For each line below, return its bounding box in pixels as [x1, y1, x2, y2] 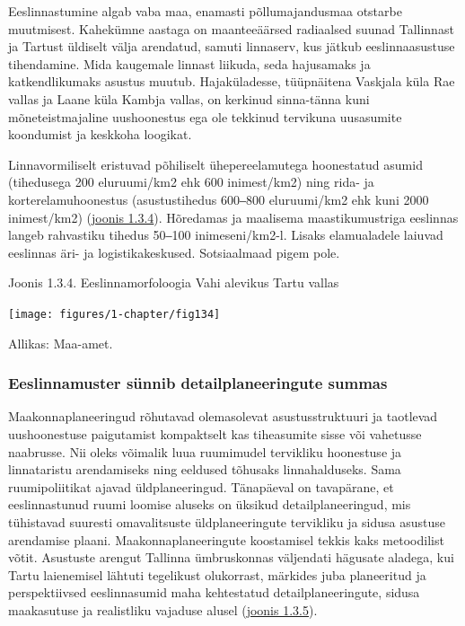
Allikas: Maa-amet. [8, 333, 113, 352]
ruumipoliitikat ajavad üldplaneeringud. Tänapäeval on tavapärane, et [8, 477, 394, 496]
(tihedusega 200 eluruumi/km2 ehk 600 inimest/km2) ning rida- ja [8, 172, 374, 191]
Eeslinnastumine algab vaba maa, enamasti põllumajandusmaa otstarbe [8, 2, 402, 20]
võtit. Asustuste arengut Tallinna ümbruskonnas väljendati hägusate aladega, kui [8, 548, 454, 567]
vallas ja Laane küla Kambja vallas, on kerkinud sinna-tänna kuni [8, 89, 370, 108]
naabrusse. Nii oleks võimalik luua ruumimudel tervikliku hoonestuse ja [8, 442, 402, 461]
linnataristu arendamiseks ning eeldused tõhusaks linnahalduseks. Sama [8, 460, 401, 479]
